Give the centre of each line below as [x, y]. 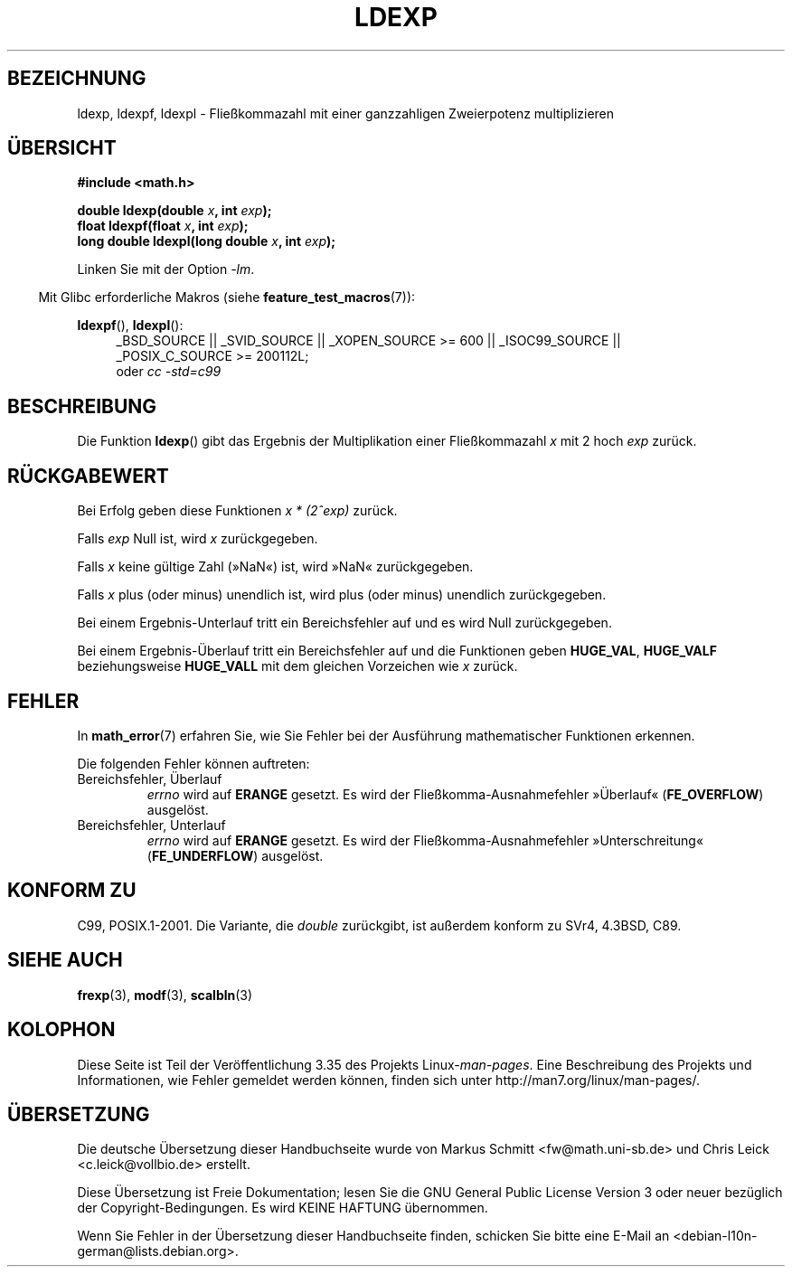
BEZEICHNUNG [77, 79]
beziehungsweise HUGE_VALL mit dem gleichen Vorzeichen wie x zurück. [297, 666]
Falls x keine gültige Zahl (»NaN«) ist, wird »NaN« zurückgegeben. [275, 567]
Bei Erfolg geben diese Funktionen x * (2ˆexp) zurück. [237, 511]
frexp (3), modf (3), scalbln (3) [165, 995]
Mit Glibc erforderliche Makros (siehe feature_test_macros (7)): [227, 297]
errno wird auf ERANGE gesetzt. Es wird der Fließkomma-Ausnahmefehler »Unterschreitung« [425, 840]
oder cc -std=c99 [169, 372]
